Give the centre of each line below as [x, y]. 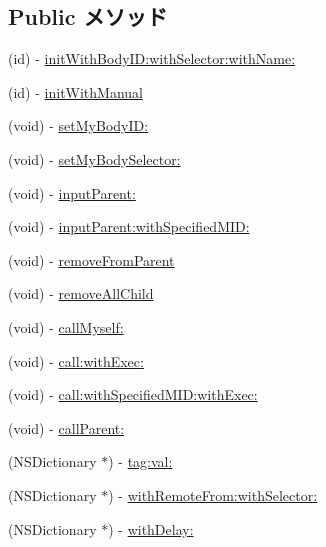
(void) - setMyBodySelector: [94, 158]
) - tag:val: [140, 461]
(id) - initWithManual [75, 91]
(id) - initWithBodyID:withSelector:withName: [152, 58]
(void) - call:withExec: [76, 360]
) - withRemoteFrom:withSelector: [213, 494]
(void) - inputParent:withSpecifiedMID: [129, 226]
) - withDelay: [151, 528]
